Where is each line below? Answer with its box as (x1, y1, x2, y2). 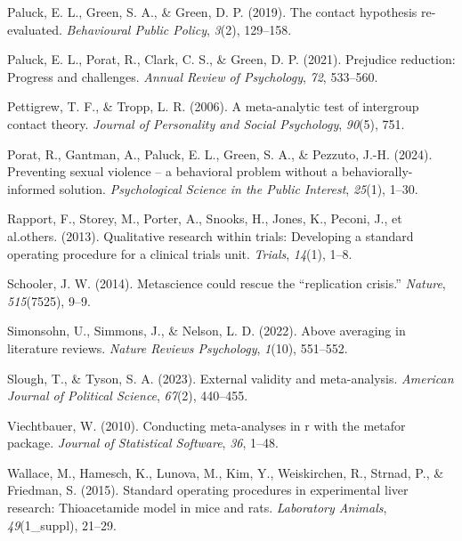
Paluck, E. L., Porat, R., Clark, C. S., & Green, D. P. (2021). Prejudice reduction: (7, 50, 456, 69)
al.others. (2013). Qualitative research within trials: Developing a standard (7, 226, 414, 245)
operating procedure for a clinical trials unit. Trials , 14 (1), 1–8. (7, 244, 353, 262)
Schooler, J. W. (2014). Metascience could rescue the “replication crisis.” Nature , (7, 274, 446, 293)
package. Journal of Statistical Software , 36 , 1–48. (7, 433, 279, 452)
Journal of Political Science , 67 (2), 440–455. (7, 386, 248, 405)
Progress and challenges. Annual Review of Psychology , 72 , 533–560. (7, 67, 378, 85)
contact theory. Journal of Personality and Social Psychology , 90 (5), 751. (7, 114, 405, 133)
